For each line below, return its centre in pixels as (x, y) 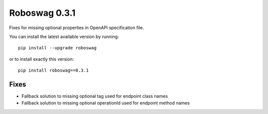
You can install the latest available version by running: (64, 37)
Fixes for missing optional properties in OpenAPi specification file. (76, 28)
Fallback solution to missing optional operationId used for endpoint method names (106, 103)
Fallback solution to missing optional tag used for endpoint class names (95, 96)
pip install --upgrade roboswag (57, 48)
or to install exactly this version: (41, 59)
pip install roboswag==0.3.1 (53, 71)
